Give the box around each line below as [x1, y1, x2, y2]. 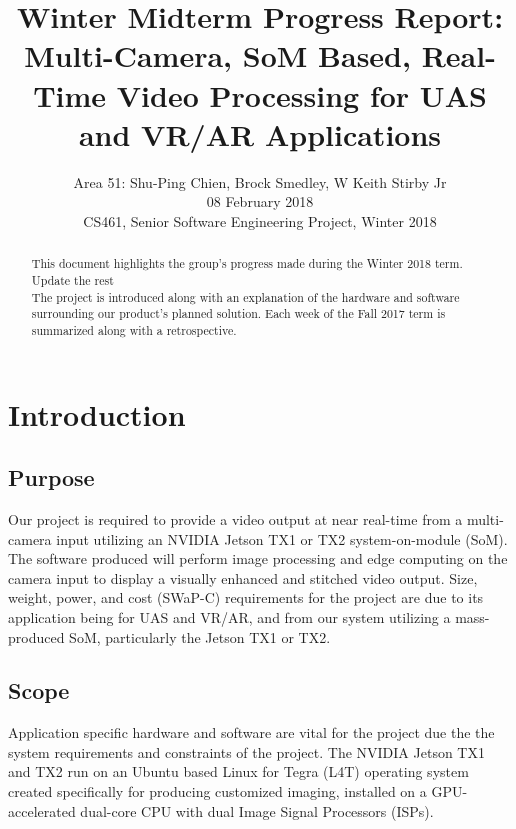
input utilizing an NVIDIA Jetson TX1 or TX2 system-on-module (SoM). [56, 528, 508, 549]
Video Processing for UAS [116, 74, 487, 115]
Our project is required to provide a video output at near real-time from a [8, 508, 463, 529]
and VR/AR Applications [78, 113, 442, 154]
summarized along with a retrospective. [31, 321, 237, 338]
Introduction [8, 393, 186, 434]
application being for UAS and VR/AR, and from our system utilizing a [8, 606, 451, 627]
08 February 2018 [206, 191, 314, 212]
